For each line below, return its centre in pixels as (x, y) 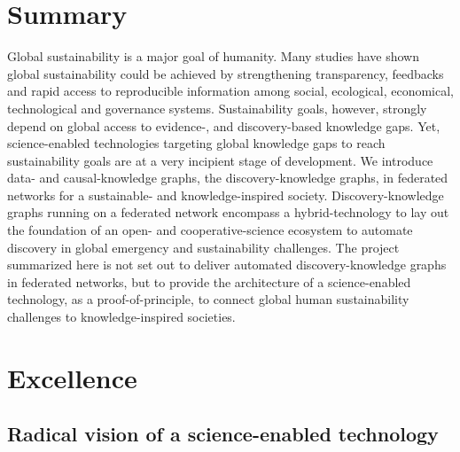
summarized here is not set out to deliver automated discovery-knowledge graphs (227, 265)
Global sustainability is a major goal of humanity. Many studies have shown (213, 56)
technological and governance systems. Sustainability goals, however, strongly (217, 108)
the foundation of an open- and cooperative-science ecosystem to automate (210, 230)
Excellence (72, 377)
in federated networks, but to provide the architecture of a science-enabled (209, 281)
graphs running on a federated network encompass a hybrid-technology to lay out (228, 212)
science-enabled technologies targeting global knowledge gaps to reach (196, 143)
